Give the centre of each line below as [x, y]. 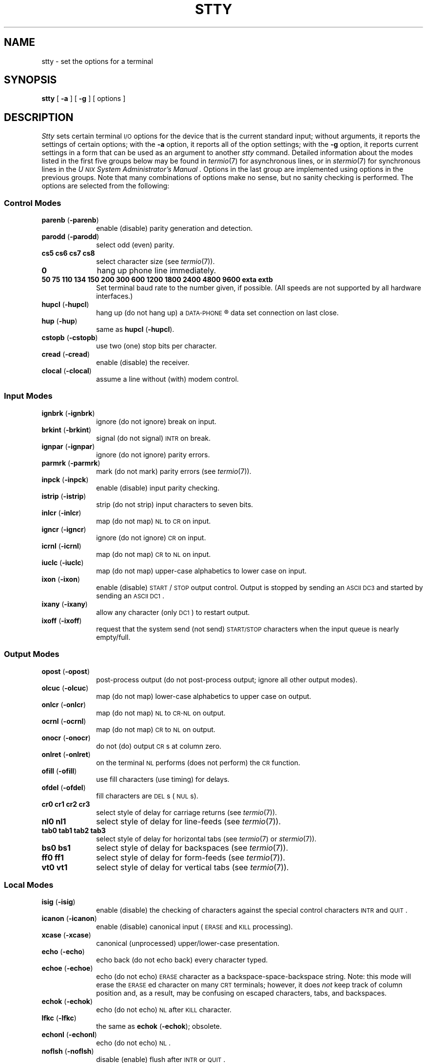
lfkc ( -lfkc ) [59, 1018]
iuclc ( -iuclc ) [63, 562]
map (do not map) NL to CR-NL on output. [161, 713]
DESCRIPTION [39, 117]
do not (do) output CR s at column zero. [159, 746]
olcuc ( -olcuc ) [65, 688]
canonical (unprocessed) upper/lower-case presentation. [188, 943]
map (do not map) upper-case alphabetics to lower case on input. [201, 571]
